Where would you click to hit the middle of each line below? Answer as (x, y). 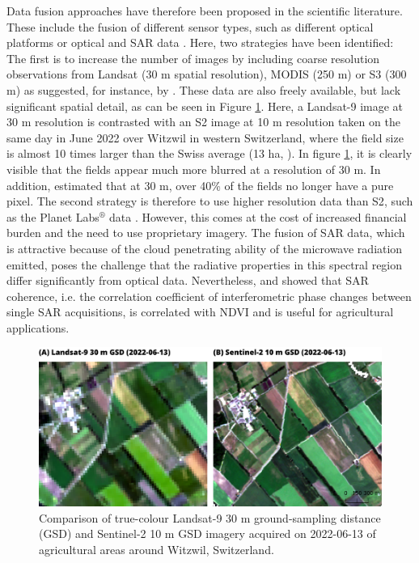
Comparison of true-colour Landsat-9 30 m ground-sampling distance (210, 517)
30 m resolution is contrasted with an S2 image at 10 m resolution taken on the (203, 122)
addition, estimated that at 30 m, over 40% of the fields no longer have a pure (200, 185)
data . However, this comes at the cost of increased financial (258, 216)
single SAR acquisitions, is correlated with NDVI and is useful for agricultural (200, 312)
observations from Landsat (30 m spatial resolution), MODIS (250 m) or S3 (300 (207, 74)
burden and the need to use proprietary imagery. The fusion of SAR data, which (206, 233)
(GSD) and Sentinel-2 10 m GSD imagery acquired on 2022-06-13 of (207, 533)
